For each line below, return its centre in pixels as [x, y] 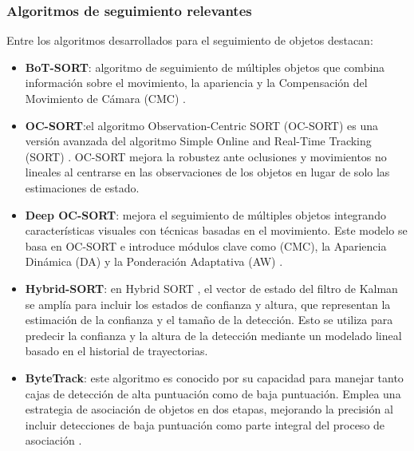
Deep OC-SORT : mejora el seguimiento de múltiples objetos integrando [205, 214]
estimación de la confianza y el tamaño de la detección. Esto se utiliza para [209, 320]
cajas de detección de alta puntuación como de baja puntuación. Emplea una [213, 393]
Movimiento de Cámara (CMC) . [105, 98]
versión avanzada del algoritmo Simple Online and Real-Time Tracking [198, 141]
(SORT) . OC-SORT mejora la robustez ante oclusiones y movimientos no [206, 156]
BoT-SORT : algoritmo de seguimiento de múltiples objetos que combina [205, 67]
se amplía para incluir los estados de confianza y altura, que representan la [208, 304]
